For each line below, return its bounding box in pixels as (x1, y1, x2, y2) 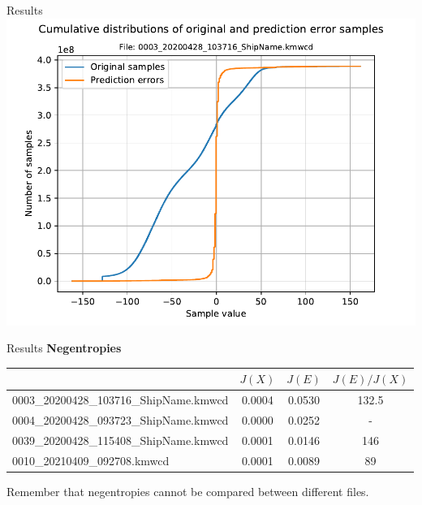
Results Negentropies (6, 339, 122, 356)
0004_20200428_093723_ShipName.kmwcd (12, 411, 229, 428)
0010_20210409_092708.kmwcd (12, 451, 170, 468)
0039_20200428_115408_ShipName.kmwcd (12, 431, 229, 448)
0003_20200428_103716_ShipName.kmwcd (12, 391, 229, 408)
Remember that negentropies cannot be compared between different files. (6, 482, 369, 499)
